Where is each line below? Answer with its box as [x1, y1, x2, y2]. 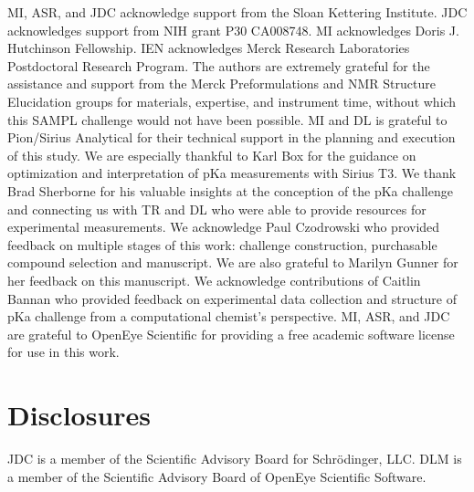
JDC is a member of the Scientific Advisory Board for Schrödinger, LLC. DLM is [7, 449, 462, 467]
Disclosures [7, 396, 152, 434]
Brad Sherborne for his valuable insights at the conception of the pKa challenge [7, 181, 453, 200]
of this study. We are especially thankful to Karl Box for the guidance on [7, 145, 416, 164]
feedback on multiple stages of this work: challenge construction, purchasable [7, 235, 437, 254]
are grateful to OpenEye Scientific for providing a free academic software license [7, 324, 455, 343]
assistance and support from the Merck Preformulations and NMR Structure [7, 74, 436, 93]
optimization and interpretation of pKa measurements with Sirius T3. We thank [7, 163, 457, 183]
